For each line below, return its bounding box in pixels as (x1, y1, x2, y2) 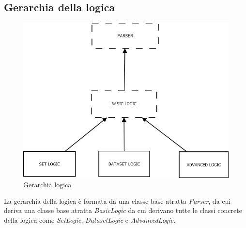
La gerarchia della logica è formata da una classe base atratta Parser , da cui (4, 195, 231, 206)
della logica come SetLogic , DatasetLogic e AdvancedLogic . (4, 214, 176, 225)
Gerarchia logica (23, 179, 72, 190)
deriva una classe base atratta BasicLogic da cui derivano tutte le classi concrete (4, 205, 242, 215)
